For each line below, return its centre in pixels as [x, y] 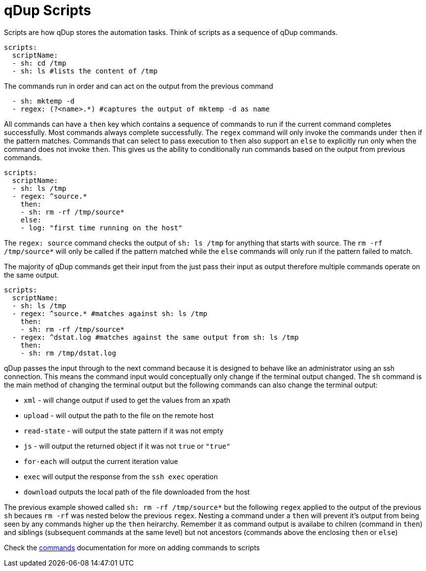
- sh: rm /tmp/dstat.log [68, 353]
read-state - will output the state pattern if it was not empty [124, 430]
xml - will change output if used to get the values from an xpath [127, 400]
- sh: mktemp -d [43, 101]
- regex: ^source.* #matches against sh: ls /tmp [110, 313]
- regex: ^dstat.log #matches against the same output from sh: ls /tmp [155, 337]
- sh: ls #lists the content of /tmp [85, 71]
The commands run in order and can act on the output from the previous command [139, 86]
